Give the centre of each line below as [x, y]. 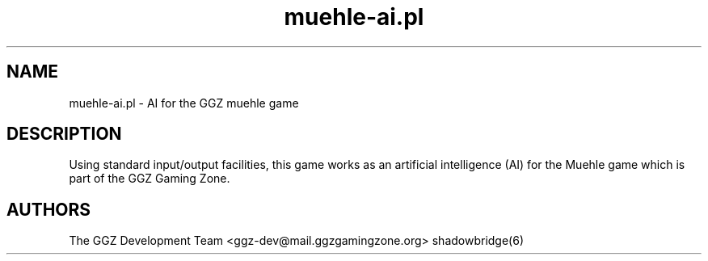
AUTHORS [49, 209]
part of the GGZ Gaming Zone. [150, 179]
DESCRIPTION [64, 134]
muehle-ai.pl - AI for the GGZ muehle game [184, 103]
